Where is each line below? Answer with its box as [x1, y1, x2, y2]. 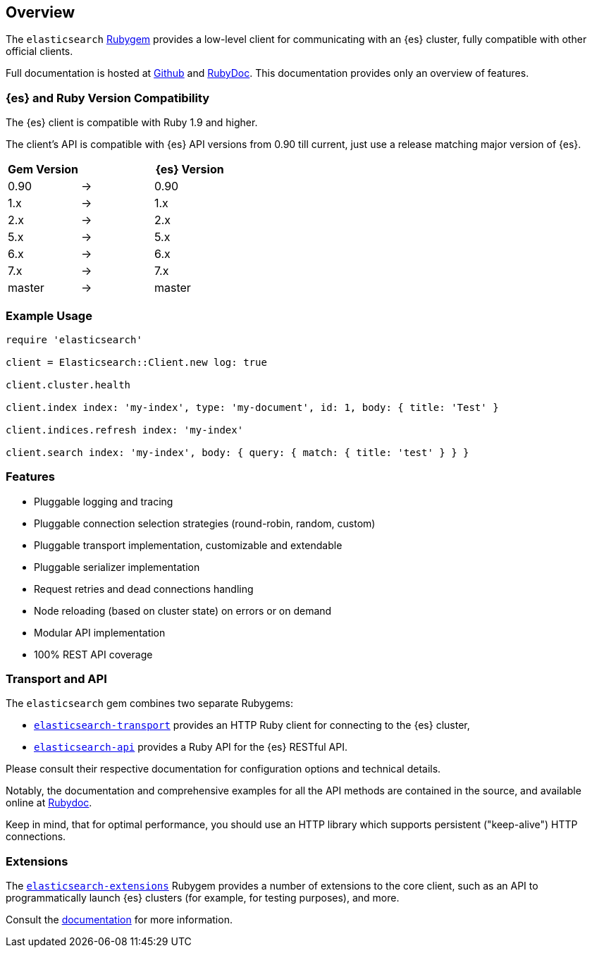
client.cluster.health [6, 379, 131, 391]
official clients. [6, 45, 73, 58]
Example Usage [6, 308, 92, 323]
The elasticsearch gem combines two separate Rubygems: [6, 697, 294, 710]
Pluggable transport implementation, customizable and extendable [34, 539, 343, 551]
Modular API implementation [34, 626, 166, 639]
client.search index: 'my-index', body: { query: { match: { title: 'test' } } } [6, 446, 469, 458]
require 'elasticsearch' [6, 333, 142, 345]
